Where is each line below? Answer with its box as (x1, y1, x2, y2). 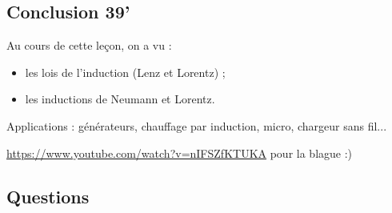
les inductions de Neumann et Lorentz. (25, 90, 215, 107)
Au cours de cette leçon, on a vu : (6, 37, 172, 54)
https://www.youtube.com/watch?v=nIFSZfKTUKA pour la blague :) (6, 144, 353, 161)
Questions (6, 183, 90, 208)
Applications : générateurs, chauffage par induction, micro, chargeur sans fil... (6, 117, 387, 134)
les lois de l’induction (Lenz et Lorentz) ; (25, 63, 226, 80)
